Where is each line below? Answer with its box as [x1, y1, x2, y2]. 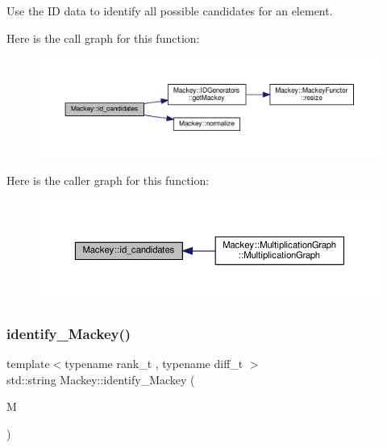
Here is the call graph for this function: [6, 29, 200, 46]
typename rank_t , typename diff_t [64, 355, 243, 372]
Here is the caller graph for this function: [6, 172, 210, 189]
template [6, 355, 50, 372]
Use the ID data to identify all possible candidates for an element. [6, 2, 333, 19]
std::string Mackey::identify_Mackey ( [6, 371, 195, 387]
